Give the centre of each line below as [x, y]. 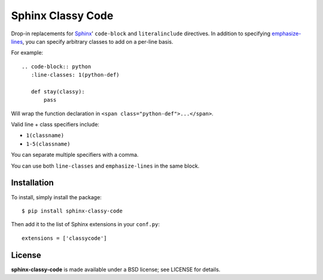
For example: [27, 53]
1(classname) [45, 136]
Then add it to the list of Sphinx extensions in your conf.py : [86, 224]
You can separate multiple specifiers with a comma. [75, 155]
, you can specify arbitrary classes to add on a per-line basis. [98, 41]
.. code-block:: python [57, 66]
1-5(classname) [48, 144]
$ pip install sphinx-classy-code [72, 211]
